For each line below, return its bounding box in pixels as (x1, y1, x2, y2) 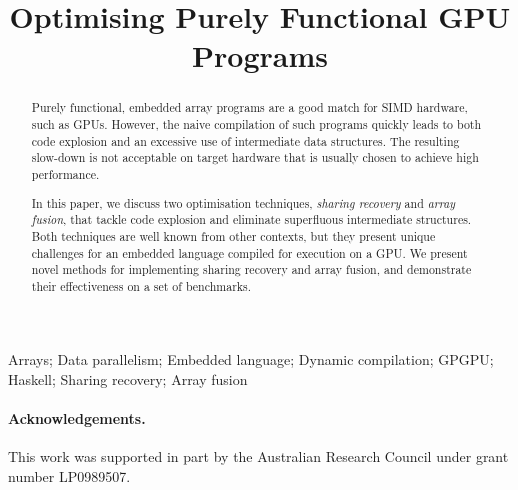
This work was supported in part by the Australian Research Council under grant (8, 446, 509, 467)
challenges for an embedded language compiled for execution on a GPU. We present (31, 244, 468, 261)
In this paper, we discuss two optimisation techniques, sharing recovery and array (31, 194, 456, 211)
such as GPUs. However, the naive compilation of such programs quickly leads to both (31, 116, 482, 133)
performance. (31, 165, 100, 182)
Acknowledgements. (8, 408, 146, 429)
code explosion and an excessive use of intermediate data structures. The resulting (31, 132, 460, 149)
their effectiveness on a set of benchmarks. (31, 277, 252, 294)
